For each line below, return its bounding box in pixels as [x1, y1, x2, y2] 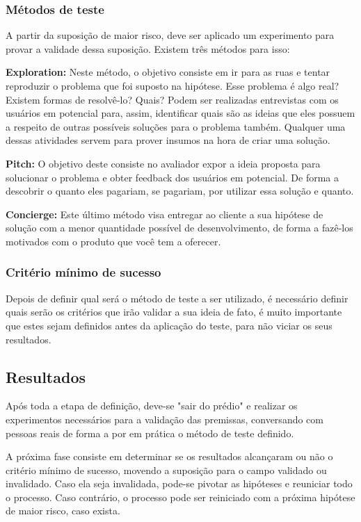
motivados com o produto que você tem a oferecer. [6, 234, 221, 248]
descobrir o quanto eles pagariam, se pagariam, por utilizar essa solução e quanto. [6, 183, 354, 198]
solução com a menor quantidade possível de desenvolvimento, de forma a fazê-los [6, 220, 353, 235]
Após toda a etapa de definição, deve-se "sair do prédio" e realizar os [6, 398, 298, 413]
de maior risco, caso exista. [6, 503, 120, 518]
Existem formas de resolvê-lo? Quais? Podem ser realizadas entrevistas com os [6, 92, 339, 106]
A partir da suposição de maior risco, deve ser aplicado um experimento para [6, 28, 335, 42]
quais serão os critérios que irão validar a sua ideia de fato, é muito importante [6, 304, 342, 319]
